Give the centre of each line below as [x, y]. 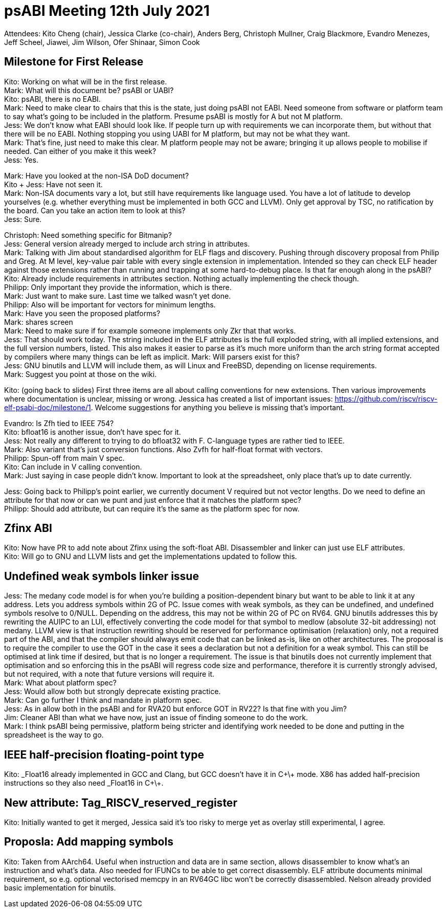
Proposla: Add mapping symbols [89, 842]
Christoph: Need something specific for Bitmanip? [88, 235]
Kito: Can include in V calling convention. [73, 466]
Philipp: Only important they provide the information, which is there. [118, 287]
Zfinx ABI [28, 528]
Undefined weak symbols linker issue [102, 576]
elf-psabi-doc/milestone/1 [48, 407]
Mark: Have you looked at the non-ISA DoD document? [97, 175]
